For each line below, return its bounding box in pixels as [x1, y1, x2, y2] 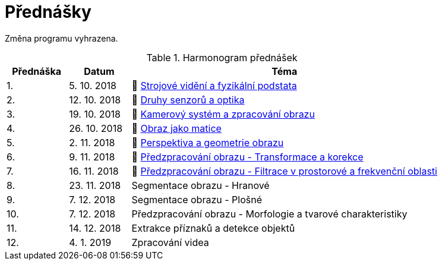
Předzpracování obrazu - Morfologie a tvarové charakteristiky [131, 207, 408, 220]
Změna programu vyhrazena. [5, 33, 118, 43]
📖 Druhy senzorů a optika [131, 93, 245, 106]
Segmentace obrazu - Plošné [131, 193, 262, 206]
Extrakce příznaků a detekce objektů [131, 222, 295, 234]
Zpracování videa [131, 236, 209, 248]
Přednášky [5, 2, 91, 22]
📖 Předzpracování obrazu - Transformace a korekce [131, 150, 364, 163]
